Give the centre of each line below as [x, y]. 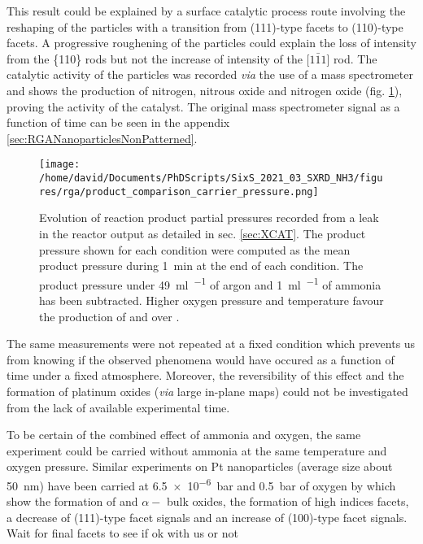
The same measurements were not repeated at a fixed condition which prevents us [211, 344]
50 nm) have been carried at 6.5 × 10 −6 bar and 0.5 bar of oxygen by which [201, 484]
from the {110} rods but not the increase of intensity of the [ [158, 58]
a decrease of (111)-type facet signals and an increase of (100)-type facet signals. [207, 517]
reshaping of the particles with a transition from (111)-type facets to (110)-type [205, 26]
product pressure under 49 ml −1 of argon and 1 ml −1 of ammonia [210, 283]
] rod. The [352, 58]
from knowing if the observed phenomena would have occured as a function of [201, 359]
